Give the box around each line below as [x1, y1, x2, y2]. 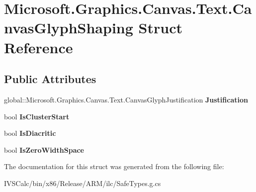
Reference [4, 37, 73, 57]
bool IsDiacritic [4, 128, 56, 138]
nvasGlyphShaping [4, 17, 133, 38]
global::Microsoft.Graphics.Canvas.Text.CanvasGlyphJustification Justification [4, 94, 248, 104]
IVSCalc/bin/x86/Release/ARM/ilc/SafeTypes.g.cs [4, 178, 161, 188]
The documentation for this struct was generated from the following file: [4, 161, 224, 172]
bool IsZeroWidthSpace [4, 144, 85, 155]
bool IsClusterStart [4, 111, 70, 121]
